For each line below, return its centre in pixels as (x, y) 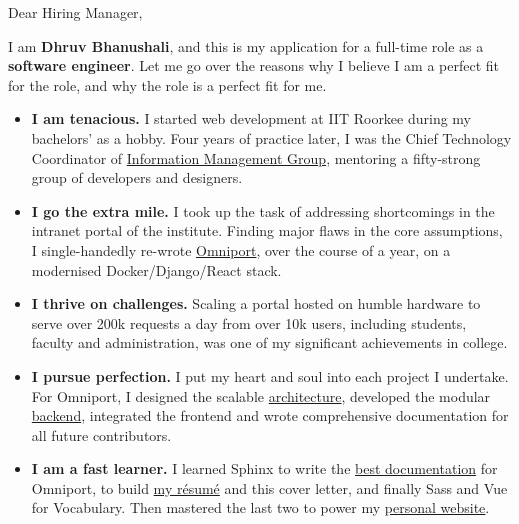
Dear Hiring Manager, (75, 12)
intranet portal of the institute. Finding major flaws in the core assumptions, (267, 230)
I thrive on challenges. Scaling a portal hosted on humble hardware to (256, 303)
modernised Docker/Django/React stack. (156, 269)
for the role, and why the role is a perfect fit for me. (167, 84)
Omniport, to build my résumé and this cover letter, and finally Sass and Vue (269, 487)
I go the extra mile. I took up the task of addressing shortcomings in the (263, 210)
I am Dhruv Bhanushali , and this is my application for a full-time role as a (246, 45)
